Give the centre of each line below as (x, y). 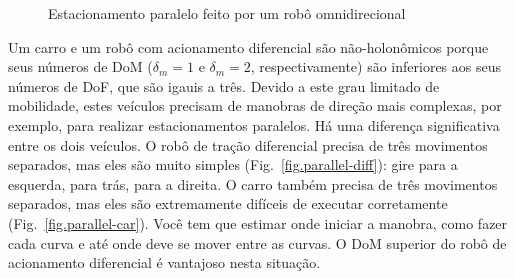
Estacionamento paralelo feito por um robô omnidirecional (227, 13)
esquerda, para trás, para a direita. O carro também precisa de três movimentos (253, 183)
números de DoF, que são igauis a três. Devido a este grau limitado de (224, 85)
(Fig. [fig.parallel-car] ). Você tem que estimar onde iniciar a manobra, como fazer (258, 222)
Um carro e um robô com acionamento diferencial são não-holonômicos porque (248, 46)
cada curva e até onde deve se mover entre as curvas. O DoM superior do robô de (257, 242)
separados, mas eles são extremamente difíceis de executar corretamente (228, 203)
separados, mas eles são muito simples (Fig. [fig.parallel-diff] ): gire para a (233, 164)
